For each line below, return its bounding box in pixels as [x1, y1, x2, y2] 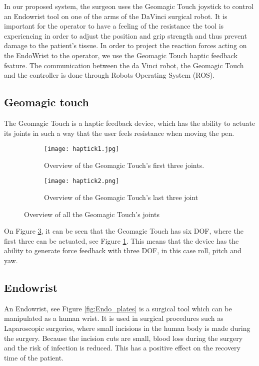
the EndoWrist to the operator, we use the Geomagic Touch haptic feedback [4, 50, 237, 60]
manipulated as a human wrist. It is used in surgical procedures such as [4, 313, 223, 323]
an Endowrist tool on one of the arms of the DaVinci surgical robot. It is [4, 11, 227, 21]
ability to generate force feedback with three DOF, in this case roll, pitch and [4, 245, 241, 256]
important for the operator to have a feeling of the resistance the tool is [4, 21, 224, 31]
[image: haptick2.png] [44, 177, 119, 185]
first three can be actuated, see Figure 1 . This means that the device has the [4, 235, 239, 246]
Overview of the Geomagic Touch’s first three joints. [44, 159, 204, 170]
